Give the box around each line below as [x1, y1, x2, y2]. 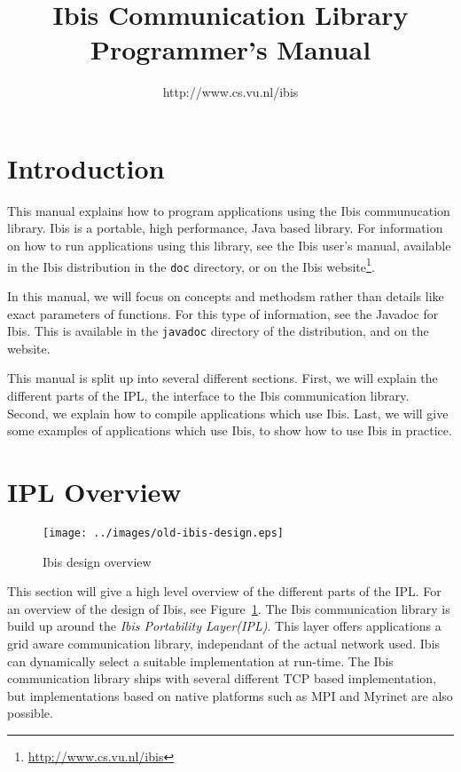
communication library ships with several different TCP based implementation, [7, 669, 437, 688]
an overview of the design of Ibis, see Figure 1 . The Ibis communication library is [7, 599, 450, 617]
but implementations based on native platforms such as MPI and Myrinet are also [7, 686, 453, 704]
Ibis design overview [43, 552, 152, 570]
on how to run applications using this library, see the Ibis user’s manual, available [7, 236, 451, 255]
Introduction [7, 149, 165, 186]
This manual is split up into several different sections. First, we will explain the [7, 369, 438, 387]
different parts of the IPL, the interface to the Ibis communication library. [7, 386, 410, 404]
